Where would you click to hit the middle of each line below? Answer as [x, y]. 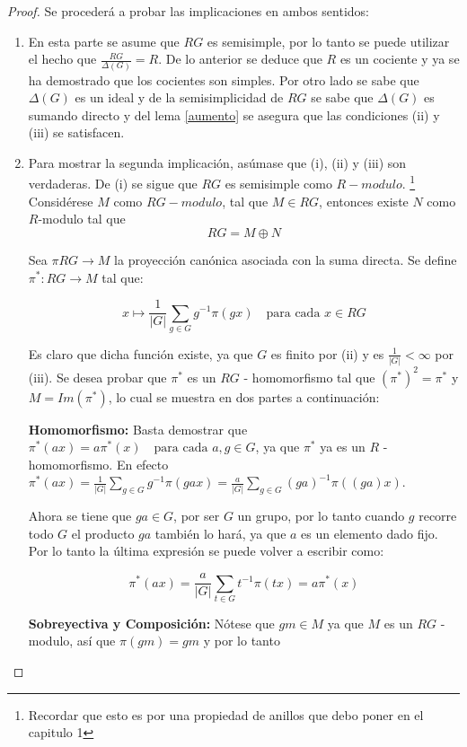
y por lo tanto [242, 641]
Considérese [61, 201]
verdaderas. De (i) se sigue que [113, 184]
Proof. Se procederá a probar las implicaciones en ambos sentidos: [188, 11]
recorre [438, 516]
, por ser [197, 516]
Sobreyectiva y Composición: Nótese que [151, 623]
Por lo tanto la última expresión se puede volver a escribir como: [206, 551]
